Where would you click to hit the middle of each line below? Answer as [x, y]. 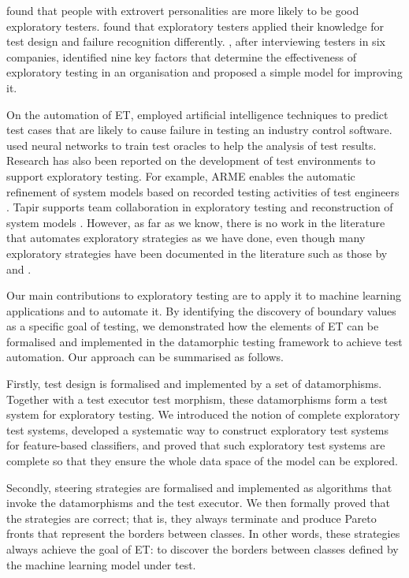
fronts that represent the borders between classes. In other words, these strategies [203, 533]
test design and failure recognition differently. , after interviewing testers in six [196, 41]
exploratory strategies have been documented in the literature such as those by [197, 253]
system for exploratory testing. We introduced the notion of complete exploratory [203, 414]
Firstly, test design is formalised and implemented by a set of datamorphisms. [194, 384]
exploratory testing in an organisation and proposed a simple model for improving [204, 72]
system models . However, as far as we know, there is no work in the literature [196, 222]
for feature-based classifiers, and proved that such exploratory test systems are [196, 445]
